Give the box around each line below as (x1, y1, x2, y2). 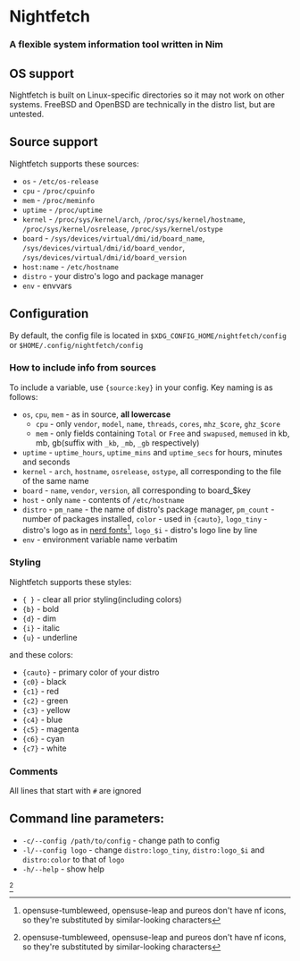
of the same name (21, 475, 89, 486)
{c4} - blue (21, 714, 63, 725)
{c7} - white (21, 743, 67, 753)
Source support (9, 134, 98, 149)
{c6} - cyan (21, 733, 65, 744)
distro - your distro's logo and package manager (21, 270, 204, 281)
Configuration (9, 306, 89, 321)
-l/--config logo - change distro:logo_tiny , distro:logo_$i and (21, 844, 265, 855)
